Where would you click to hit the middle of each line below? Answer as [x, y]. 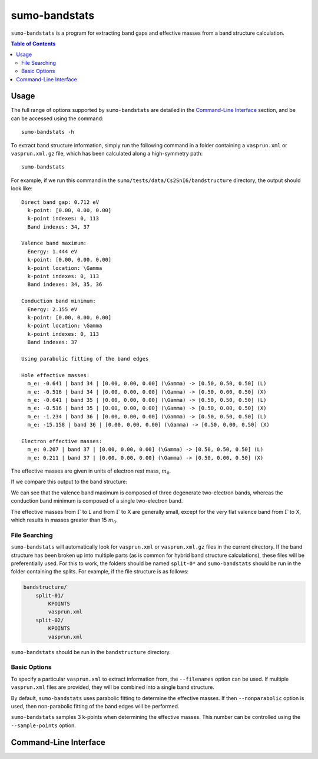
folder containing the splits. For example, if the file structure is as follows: [100, 572]
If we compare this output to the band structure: [69, 482]
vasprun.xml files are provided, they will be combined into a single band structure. [113, 687]
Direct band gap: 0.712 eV [60, 202]
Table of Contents [33, 44]
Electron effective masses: [62, 441]
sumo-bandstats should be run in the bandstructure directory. [91, 652]
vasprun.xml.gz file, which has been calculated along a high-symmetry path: [107, 153]
